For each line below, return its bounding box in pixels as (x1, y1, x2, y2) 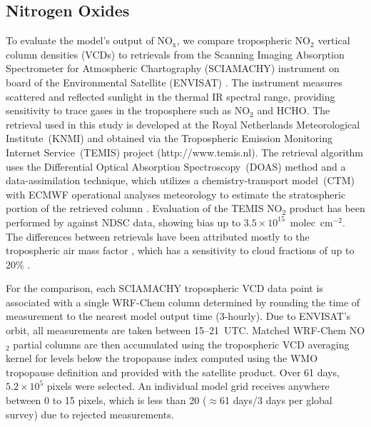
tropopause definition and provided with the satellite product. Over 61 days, (6, 364, 340, 379)
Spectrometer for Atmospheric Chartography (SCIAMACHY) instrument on (6, 61, 340, 76)
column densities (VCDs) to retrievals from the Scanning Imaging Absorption (6, 46, 345, 61)
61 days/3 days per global (220, 393, 332, 408)
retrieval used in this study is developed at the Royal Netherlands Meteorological (6, 116, 360, 131)
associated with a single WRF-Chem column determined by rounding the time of (6, 294, 360, 309)
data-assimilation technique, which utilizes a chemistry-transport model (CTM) (6, 173, 355, 188)
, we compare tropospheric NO (176, 33, 311, 48)
